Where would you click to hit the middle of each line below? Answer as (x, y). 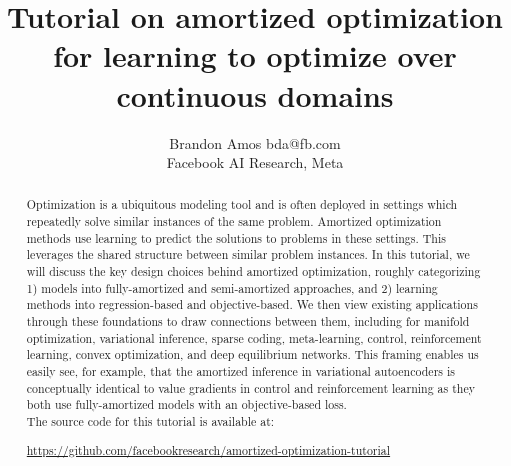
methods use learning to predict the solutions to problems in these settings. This (236, 237)
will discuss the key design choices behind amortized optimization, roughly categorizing (253, 271)
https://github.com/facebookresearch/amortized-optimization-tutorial (208, 449)
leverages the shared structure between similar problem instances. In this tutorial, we (248, 254)
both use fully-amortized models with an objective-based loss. (186, 404)
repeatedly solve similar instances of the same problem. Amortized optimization (234, 221)
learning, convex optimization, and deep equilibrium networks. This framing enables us (252, 354)
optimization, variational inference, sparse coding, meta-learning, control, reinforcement (254, 337)
